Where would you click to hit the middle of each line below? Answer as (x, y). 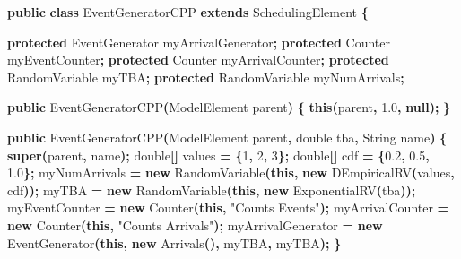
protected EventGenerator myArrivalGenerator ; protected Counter (199, 42)
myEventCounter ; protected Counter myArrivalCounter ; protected (198, 60)
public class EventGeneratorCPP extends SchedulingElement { (188, 12)
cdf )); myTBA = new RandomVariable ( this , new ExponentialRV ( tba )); (212, 190)
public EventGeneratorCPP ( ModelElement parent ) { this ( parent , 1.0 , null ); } (229, 107)
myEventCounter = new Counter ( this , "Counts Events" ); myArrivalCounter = (228, 207)
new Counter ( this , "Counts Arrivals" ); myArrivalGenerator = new (195, 224)
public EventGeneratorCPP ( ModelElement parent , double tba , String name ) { (227, 137)
